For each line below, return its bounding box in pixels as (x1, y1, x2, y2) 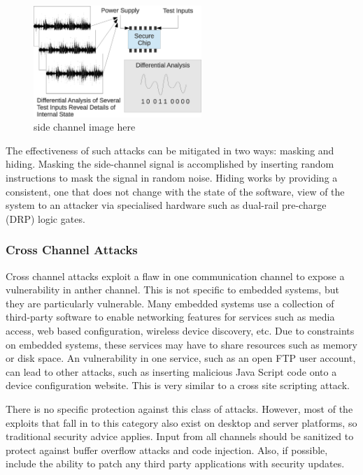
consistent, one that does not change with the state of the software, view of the (6, 184, 345, 198)
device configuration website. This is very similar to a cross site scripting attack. (6, 378, 350, 393)
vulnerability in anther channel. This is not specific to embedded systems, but (6, 282, 339, 297)
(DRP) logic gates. (6, 211, 85, 226)
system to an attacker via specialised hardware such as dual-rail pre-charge (6, 198, 327, 212)
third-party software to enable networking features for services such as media (6, 309, 335, 324)
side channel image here (34, 119, 136, 134)
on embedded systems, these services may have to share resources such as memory (6, 337, 357, 351)
